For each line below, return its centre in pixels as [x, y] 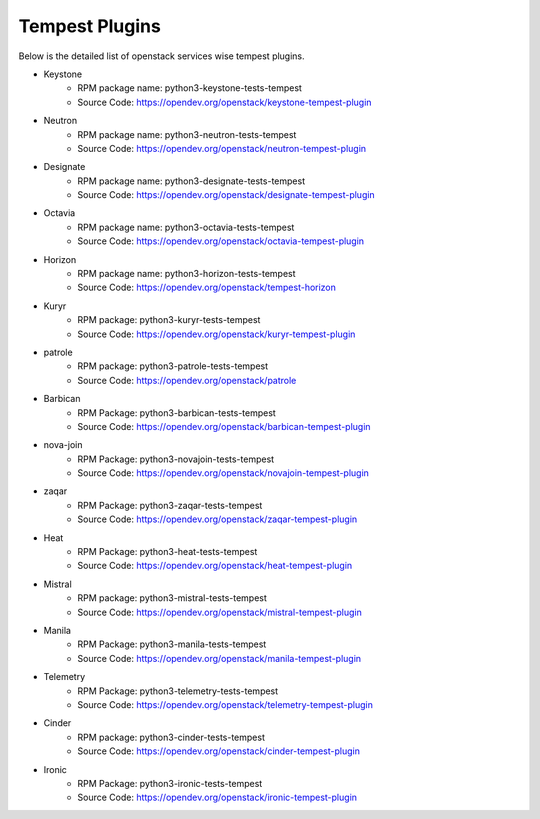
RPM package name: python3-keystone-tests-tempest [189, 88]
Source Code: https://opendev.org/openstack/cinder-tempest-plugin [218, 751]
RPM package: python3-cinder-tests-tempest [171, 737]
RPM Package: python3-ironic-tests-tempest [170, 783]
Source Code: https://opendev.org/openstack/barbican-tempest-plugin [224, 426]
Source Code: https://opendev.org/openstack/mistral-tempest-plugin [219, 612]
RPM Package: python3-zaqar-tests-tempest [170, 505]
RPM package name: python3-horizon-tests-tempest [186, 274]
